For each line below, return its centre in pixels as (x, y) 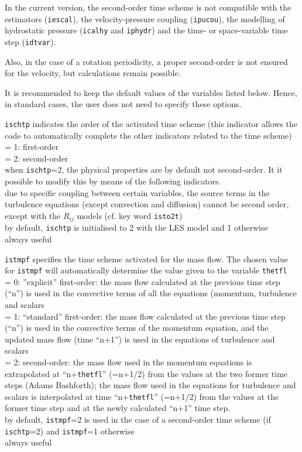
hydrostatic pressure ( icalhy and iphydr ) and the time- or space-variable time (146, 30)
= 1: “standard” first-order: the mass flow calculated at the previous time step (145, 316)
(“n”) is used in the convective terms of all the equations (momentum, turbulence (151, 293)
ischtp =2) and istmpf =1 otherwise (70, 431)
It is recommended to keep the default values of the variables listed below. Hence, (151, 92)
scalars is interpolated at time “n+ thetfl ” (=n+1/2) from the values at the (142, 396)
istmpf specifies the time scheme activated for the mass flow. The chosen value (146, 258)
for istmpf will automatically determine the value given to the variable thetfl (146, 270)
